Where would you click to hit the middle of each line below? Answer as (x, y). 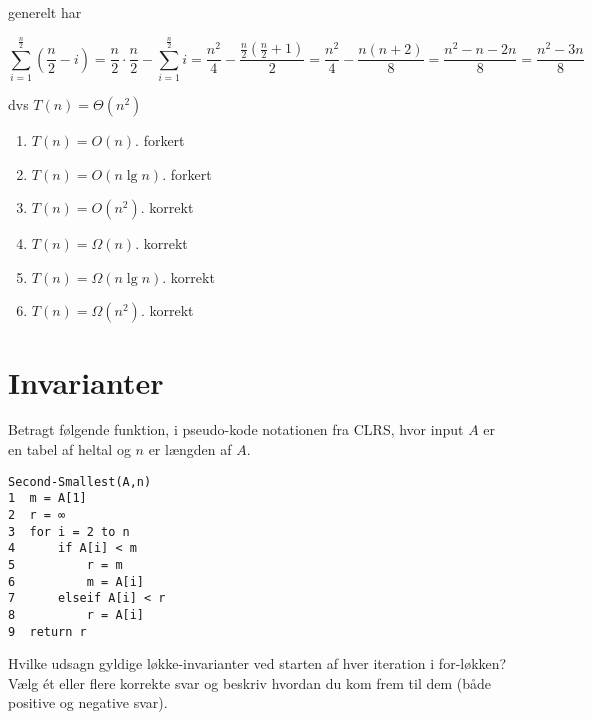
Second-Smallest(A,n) (80, 481)
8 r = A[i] (76, 614)
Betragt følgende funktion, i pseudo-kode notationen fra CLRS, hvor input (236, 429)
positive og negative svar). (88, 702)
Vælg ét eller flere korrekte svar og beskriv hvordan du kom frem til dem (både (250, 682)
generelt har (45, 12)
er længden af (190, 449)
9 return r (47, 631)
